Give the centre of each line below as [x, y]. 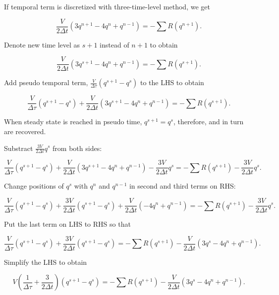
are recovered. [25, 131]
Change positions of [34, 186]
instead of [114, 44]
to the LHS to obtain [172, 82]
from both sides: [77, 148]
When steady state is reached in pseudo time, [73, 122]
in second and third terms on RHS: [182, 186]
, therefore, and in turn [208, 122]
